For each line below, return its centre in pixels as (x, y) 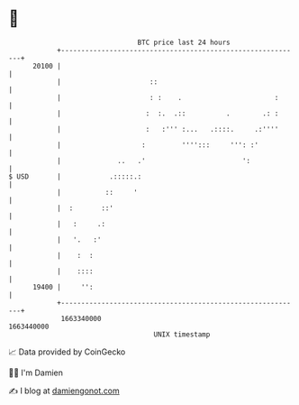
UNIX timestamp (182, 334)
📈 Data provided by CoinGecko (67, 352)
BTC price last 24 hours (184, 42)
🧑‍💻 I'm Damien (36, 373)
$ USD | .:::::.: (75, 176)
